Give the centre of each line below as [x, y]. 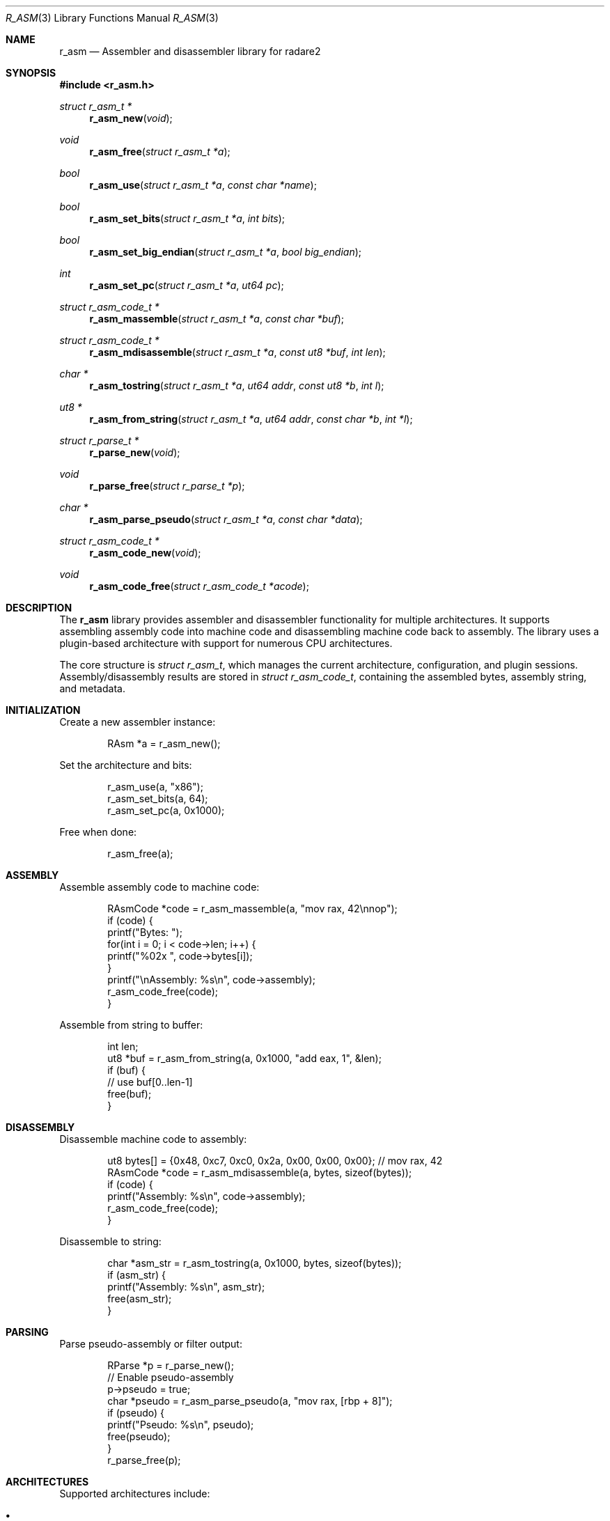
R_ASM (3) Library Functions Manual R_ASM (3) [112, 18]
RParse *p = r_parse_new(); [171, 1365]
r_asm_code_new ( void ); [145, 553]
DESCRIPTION [39, 608]
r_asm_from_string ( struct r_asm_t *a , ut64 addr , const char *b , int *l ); [251, 419]
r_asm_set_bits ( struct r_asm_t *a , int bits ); [187, 218]
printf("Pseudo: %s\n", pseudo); [181, 1425]
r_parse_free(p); [144, 1460]
